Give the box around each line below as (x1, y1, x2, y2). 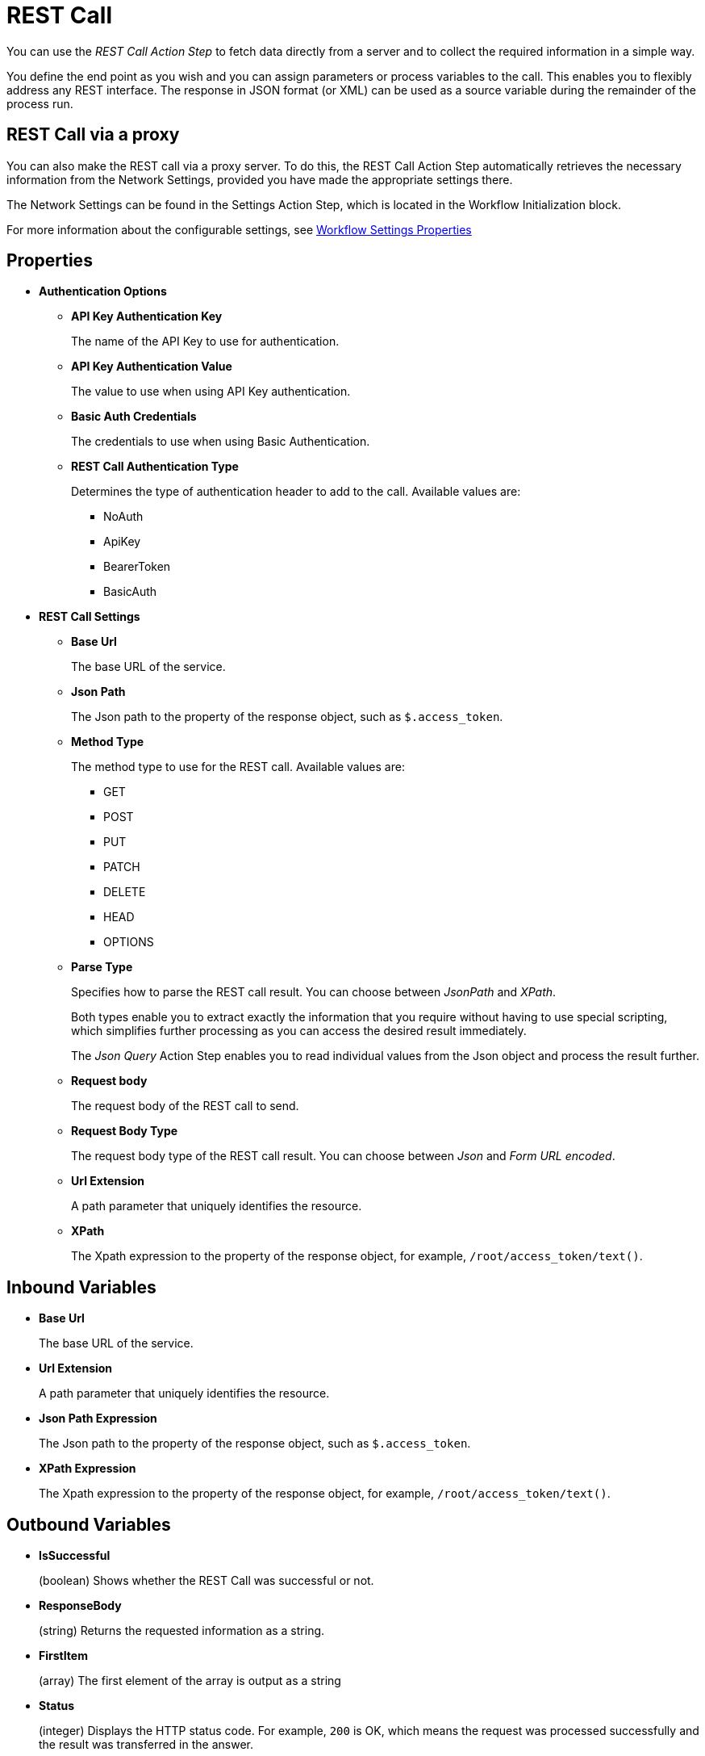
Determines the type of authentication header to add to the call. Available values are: (71, 484, 521, 499)
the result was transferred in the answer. (39, 1737, 253, 1752)
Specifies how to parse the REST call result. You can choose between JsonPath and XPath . (71, 985, 557, 1000)
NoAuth (103, 509, 144, 524)
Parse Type (71, 960, 133, 974)
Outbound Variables (6, 1514, 171, 1535)
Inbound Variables (6, 1276, 156, 1297)
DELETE (103, 885, 146, 899)
